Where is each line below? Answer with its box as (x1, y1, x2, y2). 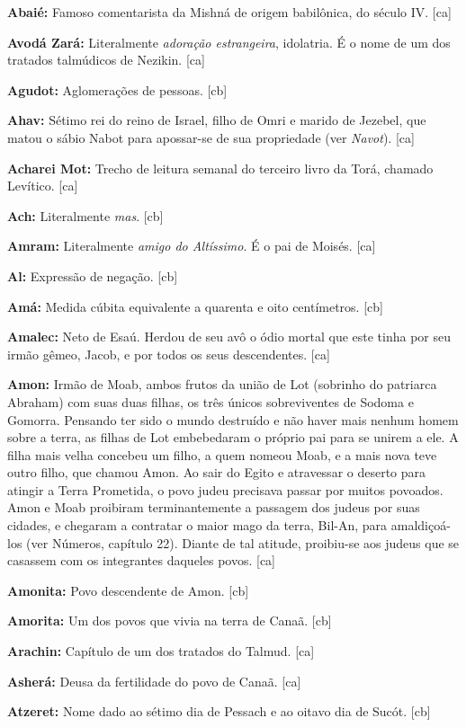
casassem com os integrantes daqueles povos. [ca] (7, 551, 276, 570)
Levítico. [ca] (7, 176, 78, 195)
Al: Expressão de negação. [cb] (7, 266, 178, 285)
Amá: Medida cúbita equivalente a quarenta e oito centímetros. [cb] (7, 297, 383, 315)
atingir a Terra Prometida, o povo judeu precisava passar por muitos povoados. (7, 480, 444, 499)
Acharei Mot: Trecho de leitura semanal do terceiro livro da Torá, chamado (7, 158, 434, 177)
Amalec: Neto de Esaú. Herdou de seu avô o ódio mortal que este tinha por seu (7, 327, 452, 346)
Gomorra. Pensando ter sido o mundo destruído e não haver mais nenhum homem (7, 410, 459, 429)
